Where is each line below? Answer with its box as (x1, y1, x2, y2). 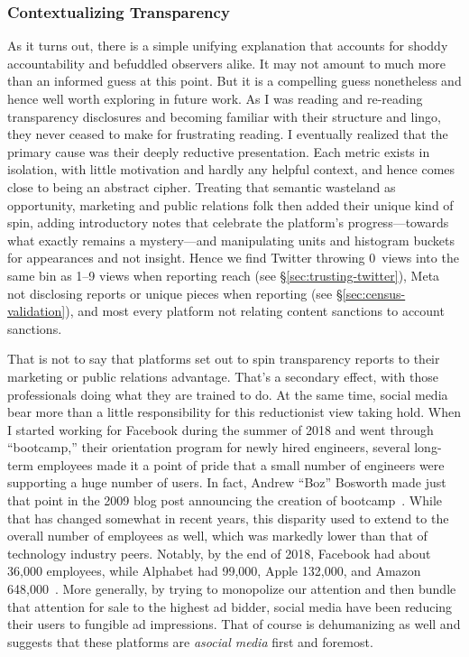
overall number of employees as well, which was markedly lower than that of (7, 526, 428, 545)
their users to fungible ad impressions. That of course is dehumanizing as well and (7, 615, 461, 634)
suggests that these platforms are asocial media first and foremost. (7, 632, 373, 651)
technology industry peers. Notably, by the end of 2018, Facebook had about (7, 543, 431, 562)
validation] (7, 301, 66, 320)
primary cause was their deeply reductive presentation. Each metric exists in (7, 142, 430, 161)
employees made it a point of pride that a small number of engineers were (37, 455, 445, 474)
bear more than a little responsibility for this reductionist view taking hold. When (7, 403, 462, 421)
